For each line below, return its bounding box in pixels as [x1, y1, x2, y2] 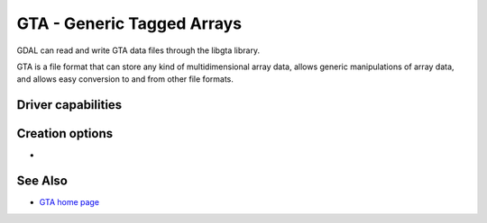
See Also [16, 174, 68, 189]
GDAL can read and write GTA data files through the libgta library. [16, 45, 261, 56]
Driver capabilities [16, 97, 123, 112]
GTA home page [39, 197, 99, 208]
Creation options [16, 126, 113, 141]
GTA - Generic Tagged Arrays [16, 13, 243, 33]
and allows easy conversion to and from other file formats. [16, 74, 234, 85]
